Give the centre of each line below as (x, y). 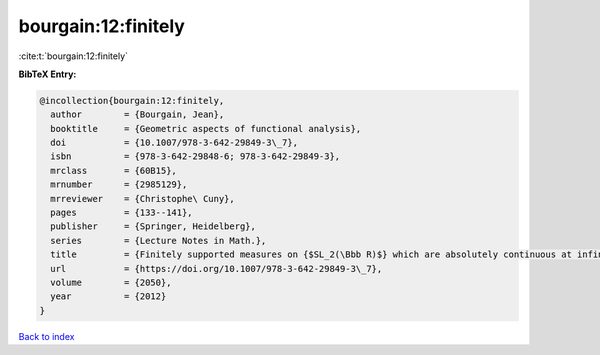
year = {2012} (108, 296)
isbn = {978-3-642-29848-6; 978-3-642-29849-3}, (195, 156)
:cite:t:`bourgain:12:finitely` (73, 56)
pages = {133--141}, (122, 213)
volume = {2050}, (111, 282)
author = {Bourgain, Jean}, (137, 114)
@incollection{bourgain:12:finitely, (132, 100)
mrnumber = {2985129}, (119, 184)
